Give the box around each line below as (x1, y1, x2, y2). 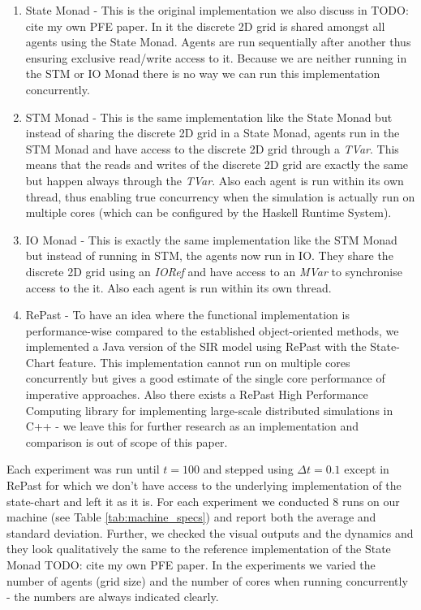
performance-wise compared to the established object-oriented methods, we (25, 322, 399, 339)
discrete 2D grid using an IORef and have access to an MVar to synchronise (25, 262, 402, 279)
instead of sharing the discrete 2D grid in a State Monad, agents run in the (25, 124, 400, 141)
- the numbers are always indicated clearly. (6, 588, 219, 605)
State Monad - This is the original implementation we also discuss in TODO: (25, 2, 409, 18)
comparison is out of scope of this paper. (25, 433, 228, 450)
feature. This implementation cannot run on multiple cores (58, 353, 350, 370)
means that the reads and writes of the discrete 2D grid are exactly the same (25, 156, 409, 173)
